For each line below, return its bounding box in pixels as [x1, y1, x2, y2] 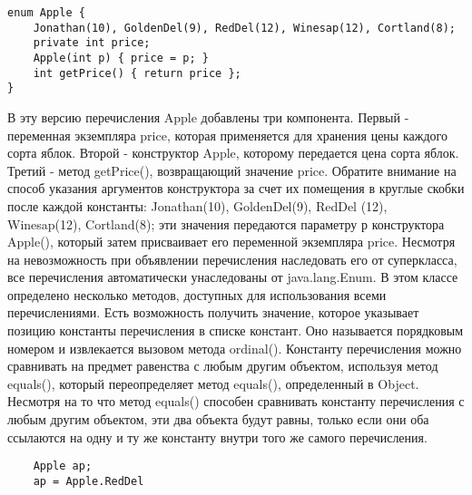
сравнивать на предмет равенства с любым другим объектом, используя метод [7, 356, 438, 375]
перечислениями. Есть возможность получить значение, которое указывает [7, 303, 419, 322]
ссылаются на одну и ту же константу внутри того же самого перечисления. [7, 427, 428, 446]
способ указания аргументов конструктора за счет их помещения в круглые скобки [7, 179, 465, 198]
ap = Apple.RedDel [33, 474, 144, 488]
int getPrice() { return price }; [33, 66, 241, 80]
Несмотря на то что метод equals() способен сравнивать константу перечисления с [7, 392, 465, 411]
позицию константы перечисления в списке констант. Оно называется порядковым [7, 321, 464, 340]
